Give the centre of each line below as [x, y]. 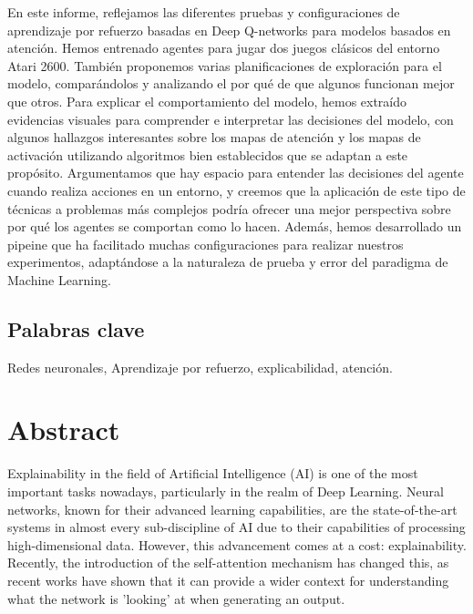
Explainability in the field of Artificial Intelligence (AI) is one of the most [213, 473]
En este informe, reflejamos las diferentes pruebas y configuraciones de [204, 12]
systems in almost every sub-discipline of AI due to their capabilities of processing [236, 527]
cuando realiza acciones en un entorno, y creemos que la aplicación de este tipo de [236, 190]
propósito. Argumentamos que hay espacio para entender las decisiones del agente [236, 173]
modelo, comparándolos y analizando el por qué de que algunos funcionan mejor [231, 83]
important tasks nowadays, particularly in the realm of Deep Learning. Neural [226, 491]
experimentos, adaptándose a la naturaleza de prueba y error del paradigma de [228, 262]
